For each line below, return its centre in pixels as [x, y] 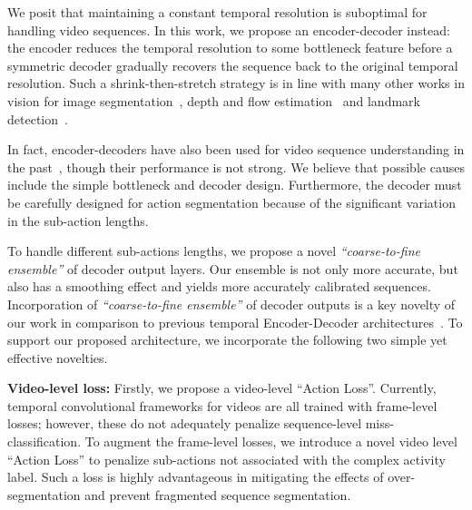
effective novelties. [58, 357]
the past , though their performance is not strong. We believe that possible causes [236, 167]
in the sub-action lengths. [78, 220]
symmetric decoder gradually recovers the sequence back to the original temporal [233, 65]
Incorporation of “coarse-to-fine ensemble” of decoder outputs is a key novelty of [231, 304]
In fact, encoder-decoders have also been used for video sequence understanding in [236, 149]
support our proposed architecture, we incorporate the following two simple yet [227, 340]
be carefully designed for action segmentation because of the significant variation [231, 202]
